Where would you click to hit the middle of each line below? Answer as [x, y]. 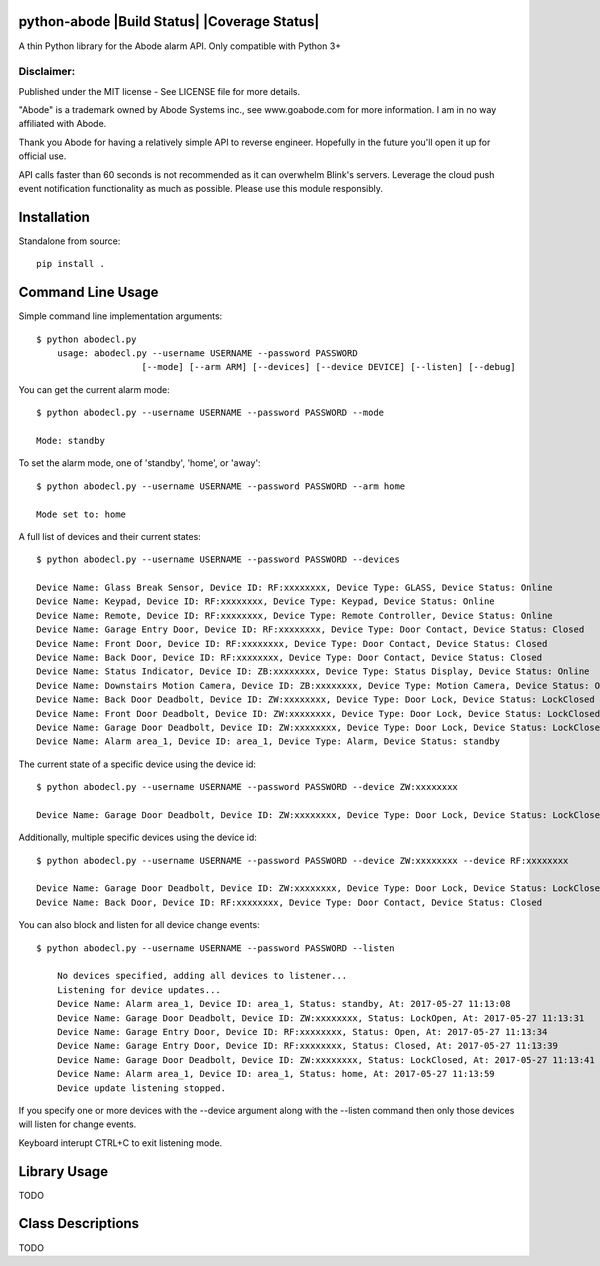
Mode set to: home [81, 514]
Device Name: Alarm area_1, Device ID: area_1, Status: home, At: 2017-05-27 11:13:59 [275, 1074]
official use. [42, 156]
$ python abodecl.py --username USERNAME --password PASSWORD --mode [210, 413]
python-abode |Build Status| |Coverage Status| [169, 21]
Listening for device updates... [139, 989]
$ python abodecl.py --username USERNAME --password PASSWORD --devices [218, 559]
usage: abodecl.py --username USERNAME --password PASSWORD [207, 353]
